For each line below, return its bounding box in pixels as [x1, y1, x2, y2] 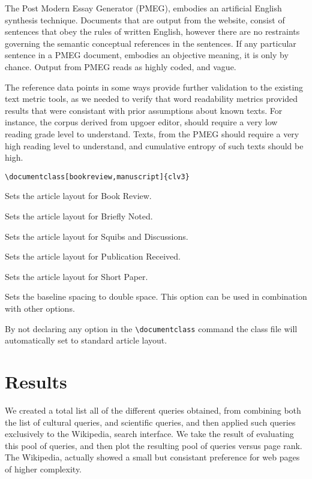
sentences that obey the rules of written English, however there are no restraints [5, 25, 300, 38]
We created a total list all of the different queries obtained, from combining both [5, 403, 301, 416]
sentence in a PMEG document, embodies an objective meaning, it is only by [5, 49, 289, 61]
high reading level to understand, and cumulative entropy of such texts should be [5, 139, 304, 152]
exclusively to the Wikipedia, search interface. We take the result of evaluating [5, 427, 294, 440]
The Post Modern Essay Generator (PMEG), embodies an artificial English [5, 2, 282, 14]
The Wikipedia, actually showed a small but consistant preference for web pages [5, 451, 300, 463]
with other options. [5, 302, 75, 314]
